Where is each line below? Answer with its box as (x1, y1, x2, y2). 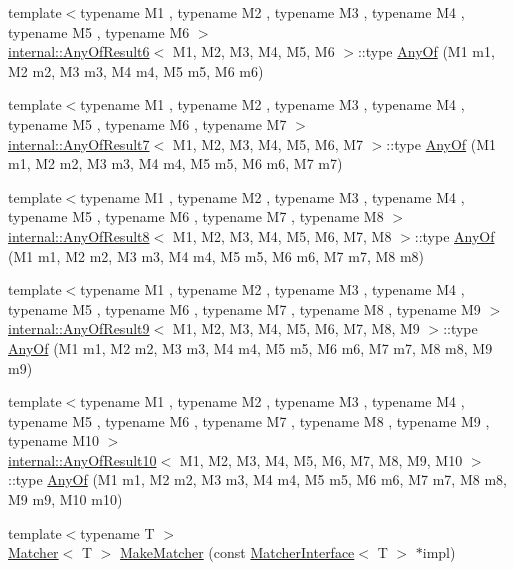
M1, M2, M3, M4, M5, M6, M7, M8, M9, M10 (179, 449, 463, 470)
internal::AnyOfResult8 (8, 225, 150, 246)
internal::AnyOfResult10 (8, 449, 157, 470)
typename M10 (8, 430, 99, 451)
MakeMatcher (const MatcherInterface (120, 542, 355, 563)
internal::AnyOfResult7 (8, 133, 150, 154)
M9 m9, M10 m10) (8, 489, 123, 510)
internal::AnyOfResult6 (8, 41, 150, 62)
